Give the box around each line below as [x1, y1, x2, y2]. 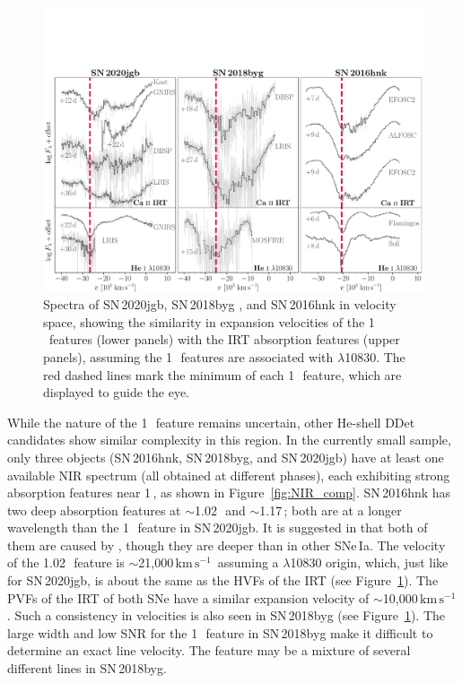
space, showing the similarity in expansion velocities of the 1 [43, 312, 375, 331]
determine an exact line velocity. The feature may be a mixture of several [7, 641, 411, 660]
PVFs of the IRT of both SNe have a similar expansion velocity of [7, 588, 370, 607]
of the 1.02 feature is [7, 553, 125, 572]
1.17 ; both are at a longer [259, 500, 402, 519]
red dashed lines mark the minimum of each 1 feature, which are [43, 365, 402, 384]
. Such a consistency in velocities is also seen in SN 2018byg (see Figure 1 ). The [7, 606, 445, 625]
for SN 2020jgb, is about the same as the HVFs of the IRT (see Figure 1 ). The [7, 571, 439, 590]
